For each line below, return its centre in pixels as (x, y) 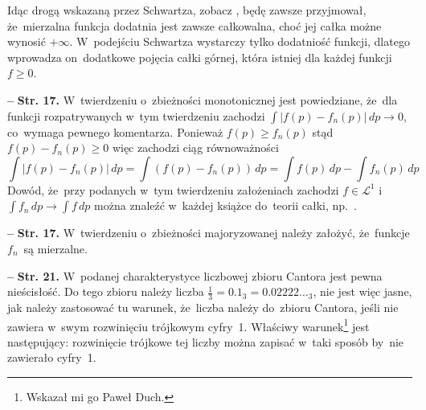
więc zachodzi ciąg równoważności (195, 148)
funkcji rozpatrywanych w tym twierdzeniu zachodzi (136, 115)
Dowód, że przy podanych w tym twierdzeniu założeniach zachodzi (173, 189)
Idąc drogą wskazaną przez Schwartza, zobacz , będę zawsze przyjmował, (187, 10)
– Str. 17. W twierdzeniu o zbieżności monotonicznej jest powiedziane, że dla (203, 99)
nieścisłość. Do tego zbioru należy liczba (106, 291)
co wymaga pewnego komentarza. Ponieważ (115, 131)
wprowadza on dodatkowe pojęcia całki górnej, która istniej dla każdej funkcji (200, 57)
